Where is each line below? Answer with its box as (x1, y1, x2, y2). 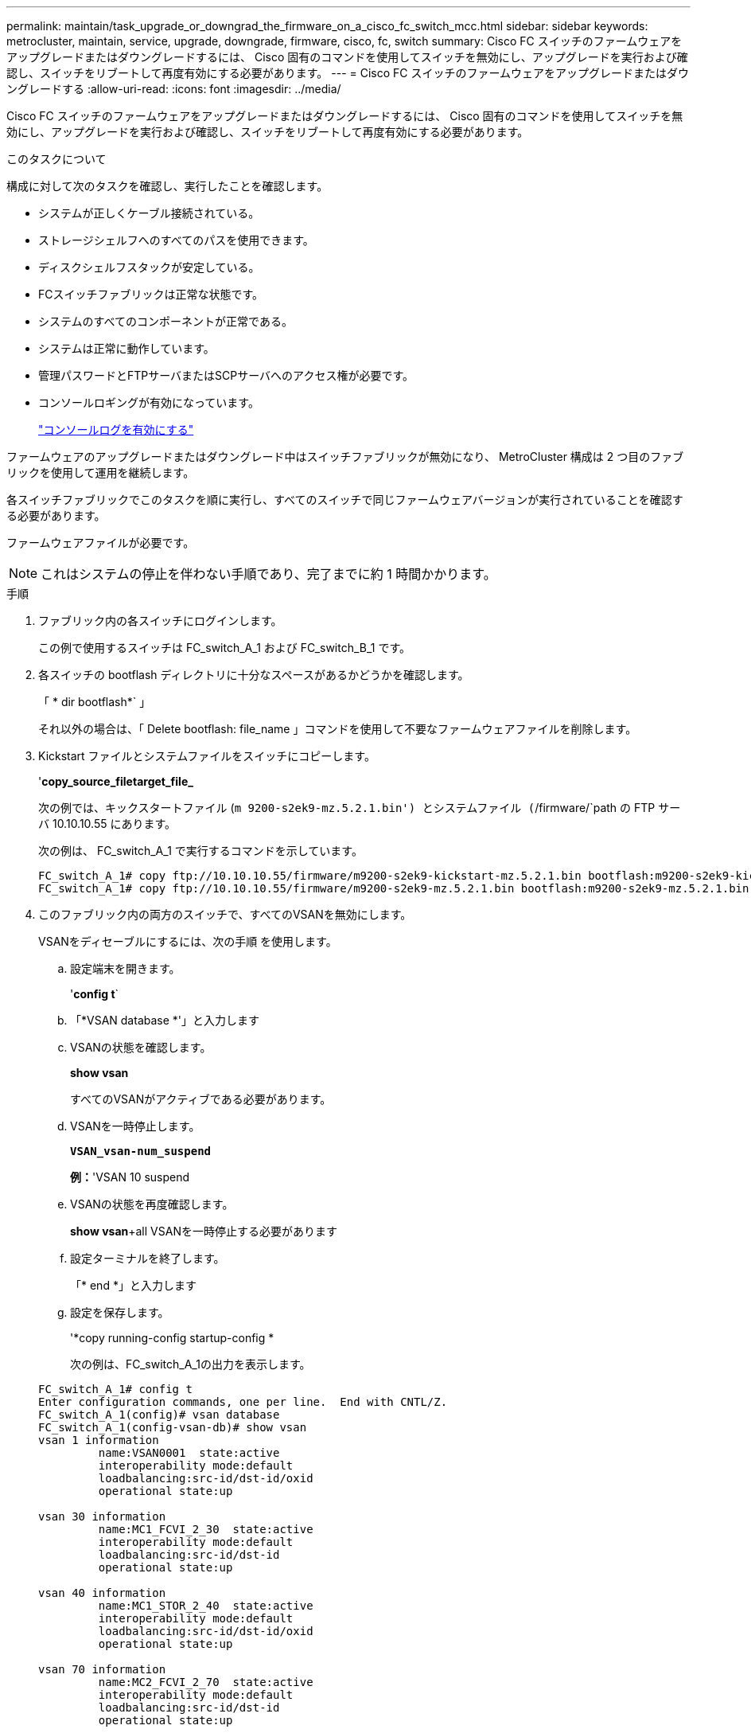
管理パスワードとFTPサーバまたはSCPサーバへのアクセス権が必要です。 (38, 369, 414, 382)
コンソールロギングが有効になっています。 (38, 396, 259, 409)
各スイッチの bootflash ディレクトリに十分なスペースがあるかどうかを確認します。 (38, 668, 469, 681)
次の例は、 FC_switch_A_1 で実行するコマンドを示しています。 (38, 844, 363, 857)
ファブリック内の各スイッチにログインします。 (38, 614, 282, 627)
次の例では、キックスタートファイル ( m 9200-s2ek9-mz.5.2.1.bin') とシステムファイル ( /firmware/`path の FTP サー (38, 801, 681, 814)
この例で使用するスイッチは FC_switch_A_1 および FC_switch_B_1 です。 (38, 641, 411, 654)
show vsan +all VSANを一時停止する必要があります (70, 1224, 337, 1238)
